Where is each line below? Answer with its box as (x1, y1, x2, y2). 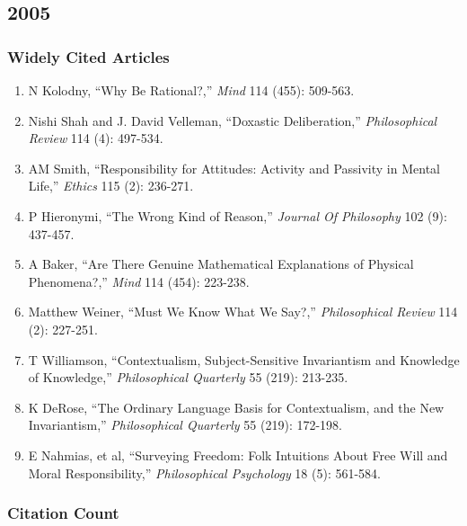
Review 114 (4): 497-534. (28, 129, 163, 147)
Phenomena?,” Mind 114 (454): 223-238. (28, 272, 250, 290)
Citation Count (7, 502, 119, 524)
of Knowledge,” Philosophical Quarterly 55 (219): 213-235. (28, 368, 348, 387)
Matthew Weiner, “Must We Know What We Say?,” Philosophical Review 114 (28, 302, 458, 321)
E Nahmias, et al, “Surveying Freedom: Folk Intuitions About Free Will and (28, 445, 448, 464)
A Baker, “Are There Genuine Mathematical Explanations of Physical (28, 254, 414, 273)
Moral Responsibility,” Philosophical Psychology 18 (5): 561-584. (28, 463, 382, 482)
